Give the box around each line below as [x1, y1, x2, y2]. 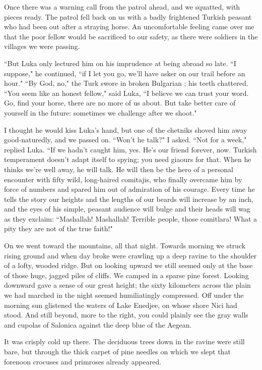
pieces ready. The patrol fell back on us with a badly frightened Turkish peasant [4, 11, 252, 22]
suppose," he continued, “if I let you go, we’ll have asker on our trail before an [4, 68, 245, 78]
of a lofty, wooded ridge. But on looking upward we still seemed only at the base [4, 260, 253, 271]
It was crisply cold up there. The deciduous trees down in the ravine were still [4, 336, 245, 347]
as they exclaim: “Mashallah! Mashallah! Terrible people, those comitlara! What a [4, 213, 257, 224]
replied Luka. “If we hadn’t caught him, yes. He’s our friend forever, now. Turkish [4, 144, 257, 154]
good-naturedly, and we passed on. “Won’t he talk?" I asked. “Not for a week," [4, 134, 247, 145]
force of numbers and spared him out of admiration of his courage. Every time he [4, 184, 255, 194]
